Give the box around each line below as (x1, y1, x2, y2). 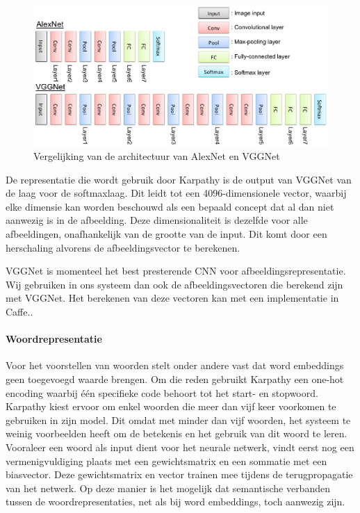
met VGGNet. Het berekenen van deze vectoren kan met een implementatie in (6, 291, 339, 305)
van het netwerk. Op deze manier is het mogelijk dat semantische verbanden (6, 480, 330, 495)
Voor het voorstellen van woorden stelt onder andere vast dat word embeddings (6, 358, 344, 373)
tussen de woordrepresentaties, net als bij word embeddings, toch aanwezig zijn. (6, 494, 345, 509)
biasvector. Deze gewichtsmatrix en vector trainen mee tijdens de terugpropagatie (6, 467, 353, 482)
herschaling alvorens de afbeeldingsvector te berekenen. (6, 240, 240, 254)
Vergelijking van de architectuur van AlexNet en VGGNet (33, 149, 280, 163)
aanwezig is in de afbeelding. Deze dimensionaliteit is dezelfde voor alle (6, 213, 308, 227)
